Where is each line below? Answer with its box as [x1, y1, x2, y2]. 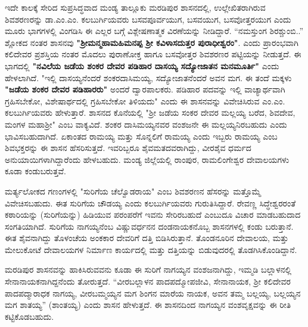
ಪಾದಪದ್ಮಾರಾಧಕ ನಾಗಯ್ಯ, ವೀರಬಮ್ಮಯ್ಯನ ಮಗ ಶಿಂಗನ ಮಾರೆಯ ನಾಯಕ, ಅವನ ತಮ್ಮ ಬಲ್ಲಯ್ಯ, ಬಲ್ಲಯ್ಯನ [5, 286, 301, 299]
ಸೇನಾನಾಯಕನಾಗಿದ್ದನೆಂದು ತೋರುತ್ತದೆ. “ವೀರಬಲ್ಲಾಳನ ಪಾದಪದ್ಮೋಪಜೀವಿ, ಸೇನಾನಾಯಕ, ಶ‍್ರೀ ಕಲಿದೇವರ [5, 275, 291, 288]
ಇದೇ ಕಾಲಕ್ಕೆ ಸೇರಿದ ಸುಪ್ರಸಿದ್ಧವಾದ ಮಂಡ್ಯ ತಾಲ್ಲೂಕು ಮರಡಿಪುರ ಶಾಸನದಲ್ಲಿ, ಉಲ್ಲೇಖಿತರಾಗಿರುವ [5, 1, 266, 13]
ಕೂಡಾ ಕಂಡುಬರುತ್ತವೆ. [5, 165, 67, 177]
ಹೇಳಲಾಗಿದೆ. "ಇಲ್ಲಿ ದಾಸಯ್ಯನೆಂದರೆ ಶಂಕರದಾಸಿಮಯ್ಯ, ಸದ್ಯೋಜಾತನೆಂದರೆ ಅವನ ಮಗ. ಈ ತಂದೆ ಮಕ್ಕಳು [5, 71, 292, 84]
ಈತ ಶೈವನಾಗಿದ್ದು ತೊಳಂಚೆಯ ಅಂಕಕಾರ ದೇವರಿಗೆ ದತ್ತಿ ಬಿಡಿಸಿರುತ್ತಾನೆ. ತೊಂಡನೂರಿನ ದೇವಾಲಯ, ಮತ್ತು [5, 232, 289, 244]
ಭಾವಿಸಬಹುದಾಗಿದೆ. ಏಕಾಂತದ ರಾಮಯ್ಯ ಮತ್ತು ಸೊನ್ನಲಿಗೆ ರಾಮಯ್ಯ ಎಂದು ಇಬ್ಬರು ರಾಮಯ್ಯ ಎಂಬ [5, 129, 278, 142]
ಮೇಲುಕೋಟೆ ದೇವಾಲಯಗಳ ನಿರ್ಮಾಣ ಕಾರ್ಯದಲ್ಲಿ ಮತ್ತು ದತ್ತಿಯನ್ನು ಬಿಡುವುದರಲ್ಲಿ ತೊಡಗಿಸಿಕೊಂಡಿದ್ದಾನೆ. [5, 243, 297, 255]
